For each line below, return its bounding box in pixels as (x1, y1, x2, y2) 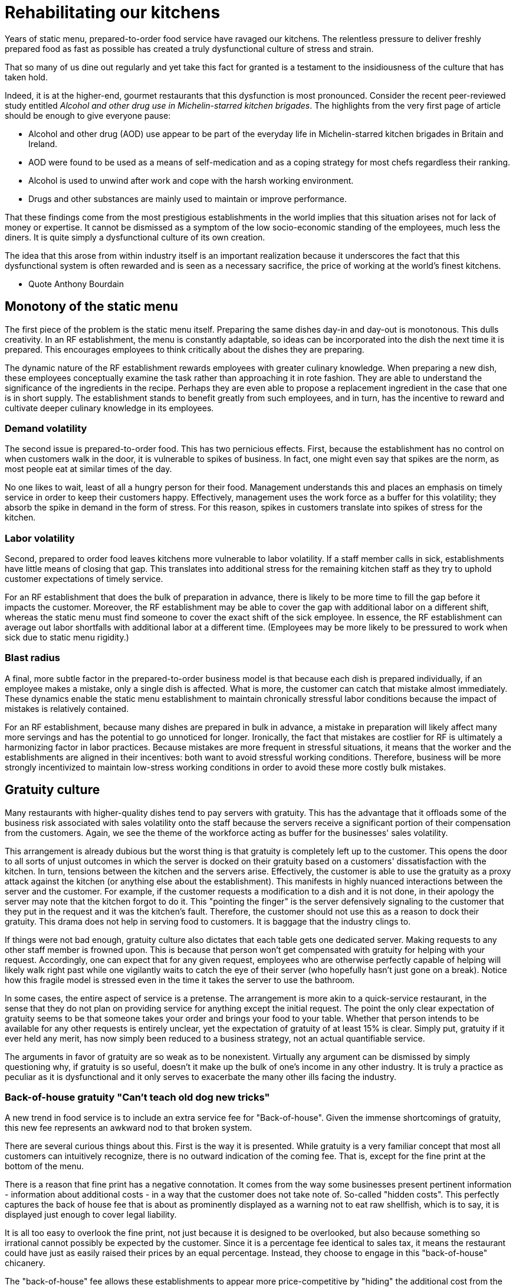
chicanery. (5, 1258, 45, 1269)
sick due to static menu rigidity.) (5, 632, 129, 643)
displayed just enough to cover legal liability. (5, 1209, 177, 1220)
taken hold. (5, 71, 48, 82)
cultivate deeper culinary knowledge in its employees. (5, 402, 214, 413)
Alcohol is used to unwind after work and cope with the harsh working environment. (28, 175, 354, 186)
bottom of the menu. (5, 1161, 84, 1172)
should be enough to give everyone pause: (5, 110, 171, 121)
